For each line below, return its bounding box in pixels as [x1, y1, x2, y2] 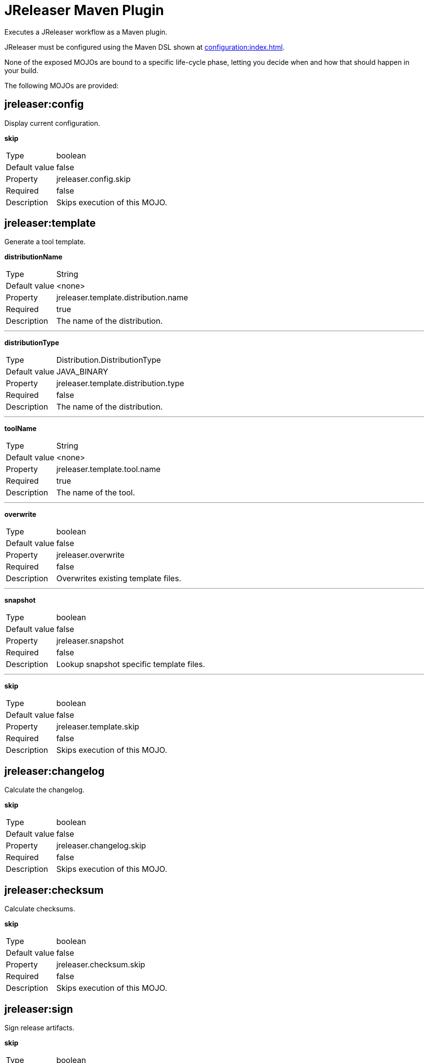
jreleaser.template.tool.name [56, 464, 161, 474]
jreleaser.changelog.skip [56, 841, 146, 851]
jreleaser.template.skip [56, 722, 140, 732]
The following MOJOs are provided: [4, 81, 119, 90]
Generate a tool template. [4, 237, 86, 246]
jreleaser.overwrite [56, 550, 125, 560]
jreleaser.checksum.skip [56, 960, 145, 970]
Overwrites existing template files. [56, 573, 182, 584]
